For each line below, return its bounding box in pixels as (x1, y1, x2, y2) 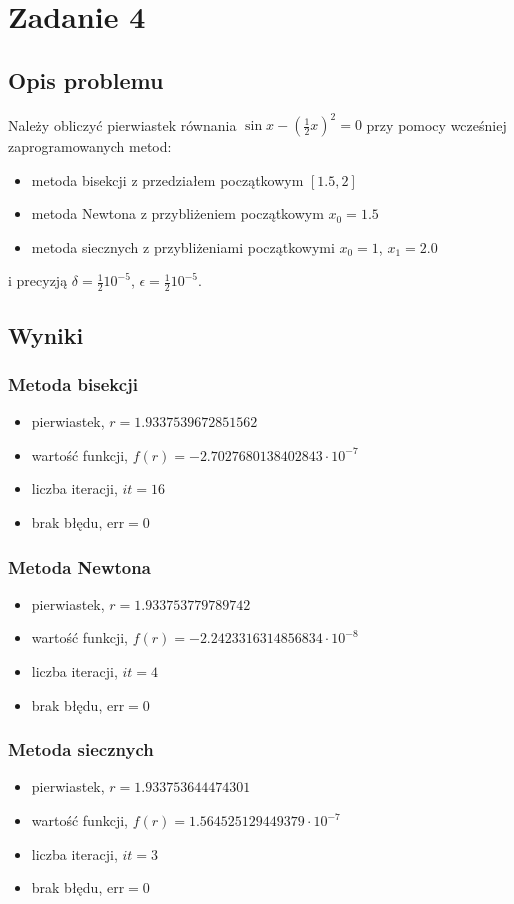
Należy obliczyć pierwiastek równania (8, 114, 237, 135)
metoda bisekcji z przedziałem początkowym (31, 169, 304, 190)
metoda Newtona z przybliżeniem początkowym (31, 203, 324, 224)
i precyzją (8, 270, 68, 291)
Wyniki (8, 319, 84, 350)
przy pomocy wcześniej (366, 114, 507, 135)
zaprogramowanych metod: (8, 136, 172, 157)
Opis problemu (8, 64, 164, 95)
